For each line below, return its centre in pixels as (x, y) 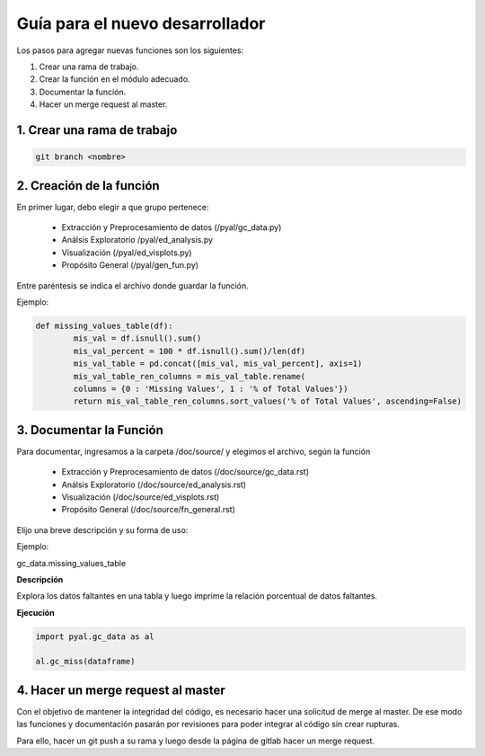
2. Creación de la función (88, 186)
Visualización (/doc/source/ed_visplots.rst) (141, 497)
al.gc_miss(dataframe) (85, 662)
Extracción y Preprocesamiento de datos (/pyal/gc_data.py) (172, 227)
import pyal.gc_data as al (95, 636)
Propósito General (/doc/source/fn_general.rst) (148, 510)
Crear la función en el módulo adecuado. (115, 79)
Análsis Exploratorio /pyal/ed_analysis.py (137, 240)
